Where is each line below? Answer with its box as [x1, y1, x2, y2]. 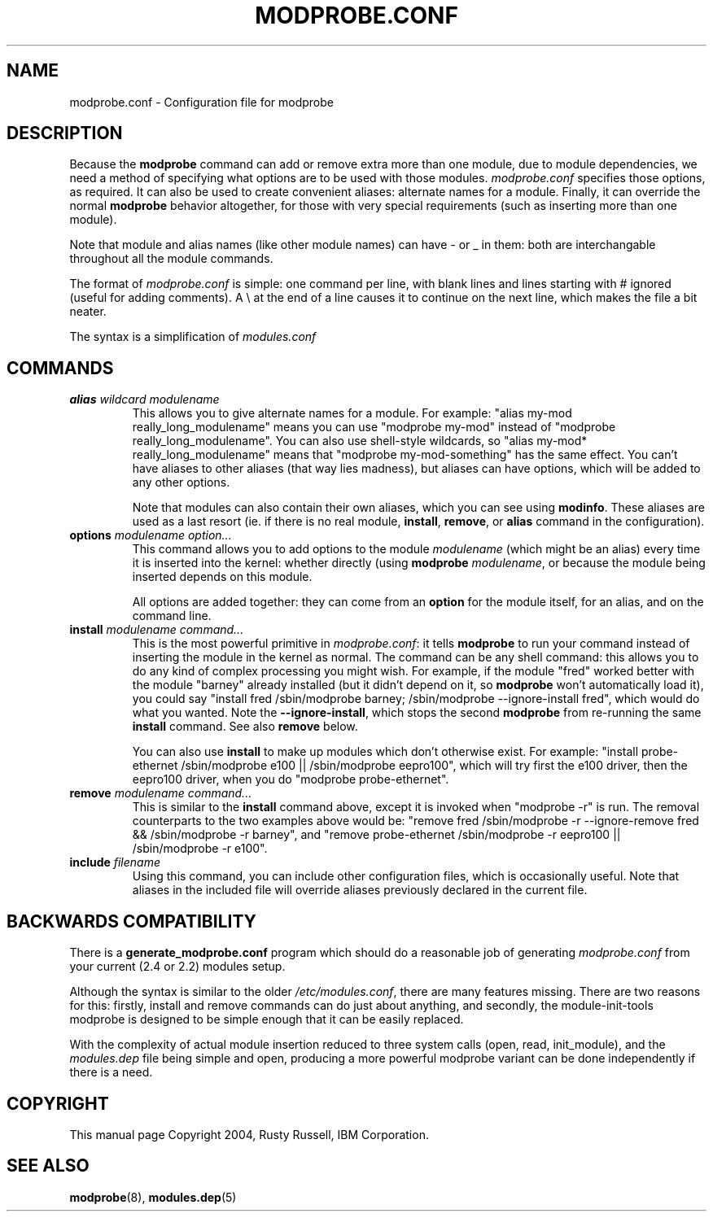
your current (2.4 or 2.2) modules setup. [69, 959, 286, 974]
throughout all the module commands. [69, 251, 273, 266]
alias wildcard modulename [69, 392, 220, 407]
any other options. [132, 475, 230, 490]
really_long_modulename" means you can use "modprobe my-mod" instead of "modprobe [132, 420, 616, 434]
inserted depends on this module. [132, 570, 313, 584]
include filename [69, 855, 161, 870]
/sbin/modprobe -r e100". [132, 841, 268, 856]
